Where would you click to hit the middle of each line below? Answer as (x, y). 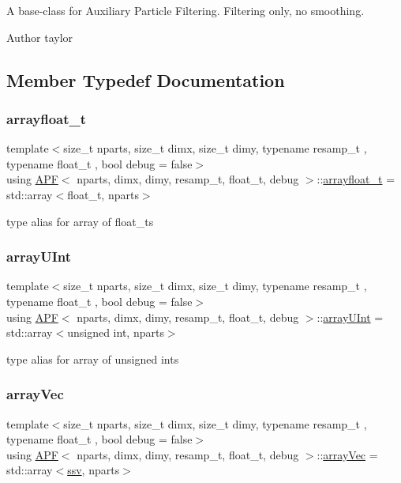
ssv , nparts (94, 470)
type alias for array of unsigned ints (93, 358)
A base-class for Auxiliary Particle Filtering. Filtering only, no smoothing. (186, 10)
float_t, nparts (103, 194)
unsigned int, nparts (116, 332)
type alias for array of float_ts (80, 221)
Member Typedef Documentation (146, 79)
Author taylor (40, 37)
